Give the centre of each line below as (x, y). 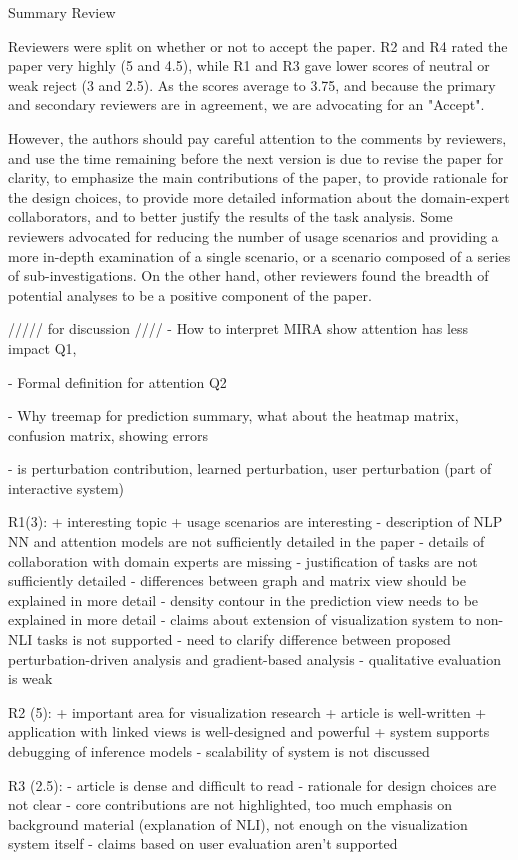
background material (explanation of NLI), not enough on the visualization (238, 823)
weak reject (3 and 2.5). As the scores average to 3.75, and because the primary (252, 84)
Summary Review (62, 12)
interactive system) (66, 487)
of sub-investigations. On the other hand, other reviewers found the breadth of (248, 275)
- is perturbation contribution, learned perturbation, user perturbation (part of (250, 468)
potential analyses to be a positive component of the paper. (190, 294)
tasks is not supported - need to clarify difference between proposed (243, 639)
